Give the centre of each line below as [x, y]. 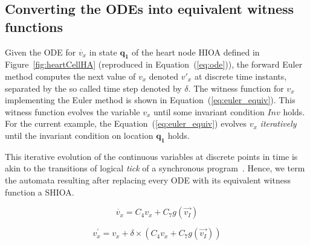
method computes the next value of [70, 76]
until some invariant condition [209, 111]
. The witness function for [236, 88]
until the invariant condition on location [79, 135]
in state [103, 52]
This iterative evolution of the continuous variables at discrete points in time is [151, 156]
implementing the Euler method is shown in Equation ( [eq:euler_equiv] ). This [150, 100]
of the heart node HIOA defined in [195, 52]
